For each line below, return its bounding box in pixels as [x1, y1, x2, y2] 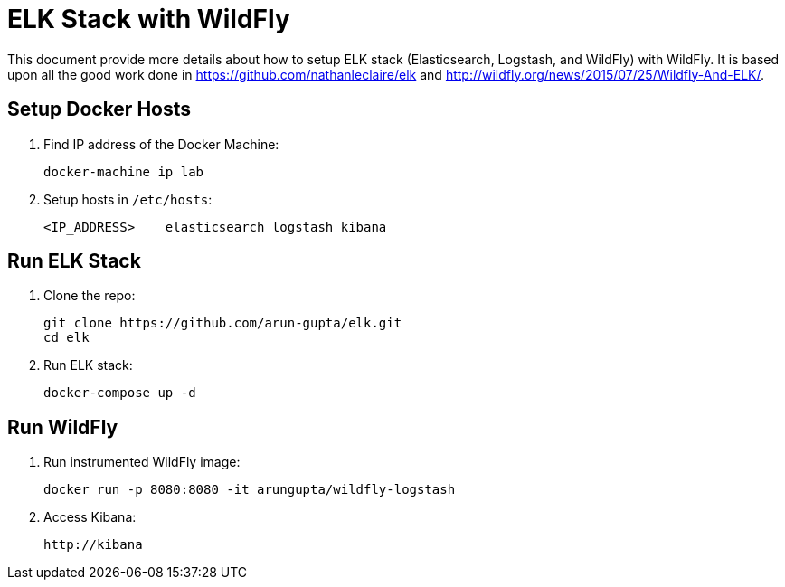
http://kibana [43, 537, 143, 553]
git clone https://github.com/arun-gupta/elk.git [43, 316, 402, 331]
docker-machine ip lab [43, 164, 204, 179]
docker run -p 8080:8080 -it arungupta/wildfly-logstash [43, 482, 456, 497]
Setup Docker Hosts [7, 98, 192, 121]
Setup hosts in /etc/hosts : [43, 191, 213, 207]
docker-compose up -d [43, 385, 196, 401]
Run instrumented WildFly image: [43, 454, 241, 470]
